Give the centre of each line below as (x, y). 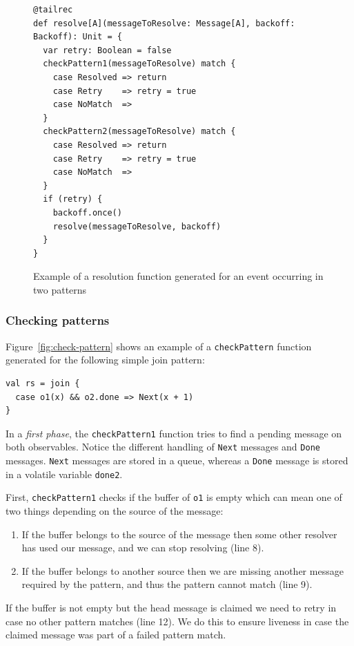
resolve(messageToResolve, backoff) (137, 226)
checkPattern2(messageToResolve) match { (139, 132)
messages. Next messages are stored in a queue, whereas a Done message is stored (177, 460)
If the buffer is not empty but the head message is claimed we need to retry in (171, 607)
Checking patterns (58, 320)
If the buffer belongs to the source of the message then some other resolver (179, 534)
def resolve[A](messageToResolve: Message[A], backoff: (164, 23)
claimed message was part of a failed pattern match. (116, 635)
